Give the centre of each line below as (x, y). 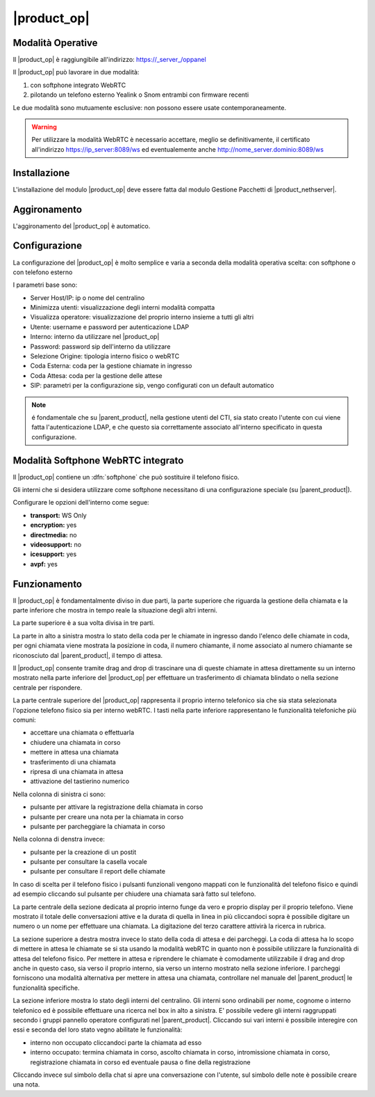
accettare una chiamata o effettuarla (82, 733)
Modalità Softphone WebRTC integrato (98, 460)
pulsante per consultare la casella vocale (89, 862)
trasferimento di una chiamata (73, 761)
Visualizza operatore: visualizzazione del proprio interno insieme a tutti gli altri (142, 317)
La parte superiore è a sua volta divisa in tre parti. (84, 623)
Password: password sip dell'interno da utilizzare (100, 346)
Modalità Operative (55, 43)
